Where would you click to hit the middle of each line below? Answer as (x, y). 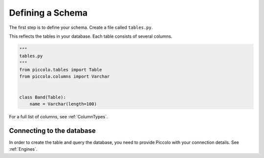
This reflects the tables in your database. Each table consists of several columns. (91, 36)
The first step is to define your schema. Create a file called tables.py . (81, 27)
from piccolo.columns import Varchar (65, 77)
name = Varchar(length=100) (63, 104)
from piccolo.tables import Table (61, 70)
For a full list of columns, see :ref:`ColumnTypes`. (58, 117)
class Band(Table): (43, 97)
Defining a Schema (48, 13)
